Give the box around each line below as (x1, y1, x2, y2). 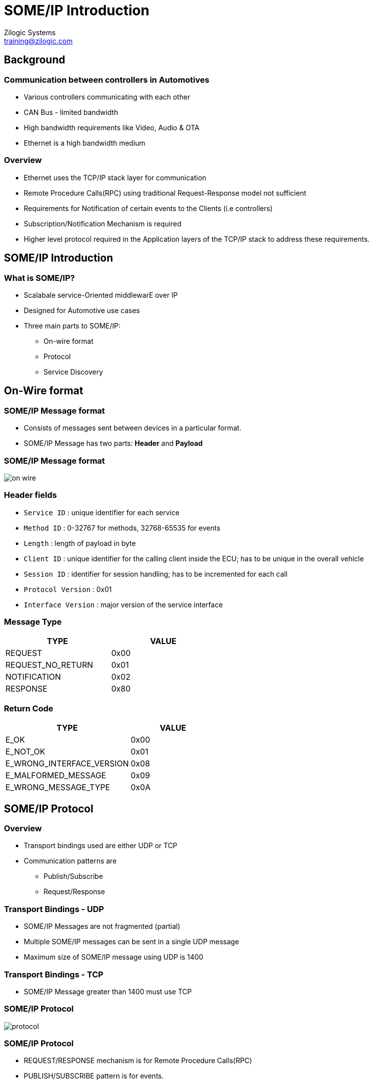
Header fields (4, 490, 57, 500)
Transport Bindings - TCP (4, 969, 103, 979)
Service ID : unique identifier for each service (24, 508, 180, 517)
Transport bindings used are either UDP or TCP (24, 841, 178, 850)
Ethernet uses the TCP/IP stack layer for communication (24, 173, 206, 182)
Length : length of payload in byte (24, 539, 136, 547)
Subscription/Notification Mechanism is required (24, 219, 182, 228)
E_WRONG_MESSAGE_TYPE (5, 782, 110, 793)
